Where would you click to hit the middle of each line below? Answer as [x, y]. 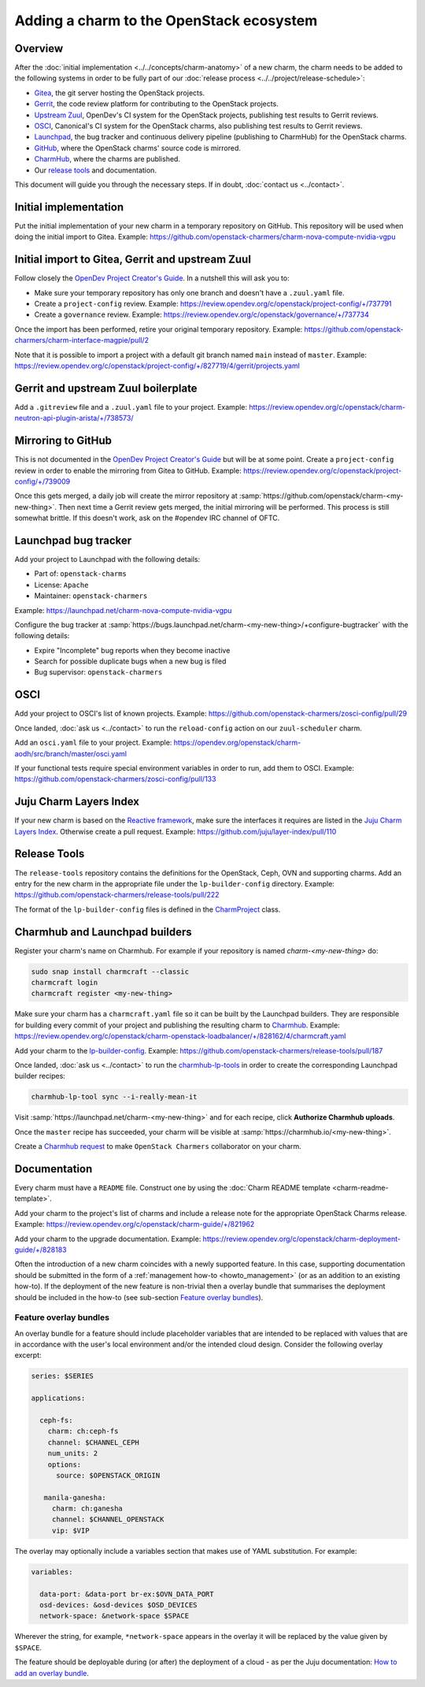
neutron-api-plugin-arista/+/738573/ [74, 418]
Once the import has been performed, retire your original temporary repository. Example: [159, 329]
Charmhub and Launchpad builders [103, 932]
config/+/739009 [42, 481]
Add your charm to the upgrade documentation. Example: [108, 1239]
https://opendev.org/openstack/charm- [237, 743]
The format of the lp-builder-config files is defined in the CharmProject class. [148, 909]
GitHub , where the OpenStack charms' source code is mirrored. [138, 148]
